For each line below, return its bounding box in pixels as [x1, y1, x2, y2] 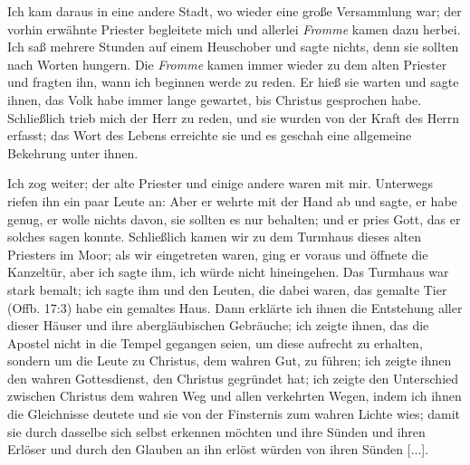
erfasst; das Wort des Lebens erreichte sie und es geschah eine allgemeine [7, 126, 412, 145]
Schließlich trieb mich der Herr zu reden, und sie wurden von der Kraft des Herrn [7, 108, 460, 127]
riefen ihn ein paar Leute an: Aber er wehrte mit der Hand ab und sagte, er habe [7, 191, 457, 210]
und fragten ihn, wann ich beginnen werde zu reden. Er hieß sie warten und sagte [7, 72, 459, 91]
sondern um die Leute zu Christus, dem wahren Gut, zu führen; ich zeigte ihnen [7, 351, 452, 370]
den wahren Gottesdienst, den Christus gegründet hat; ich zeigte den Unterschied [7, 368, 459, 387]
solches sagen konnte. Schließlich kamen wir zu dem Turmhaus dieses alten [7, 227, 422, 246]
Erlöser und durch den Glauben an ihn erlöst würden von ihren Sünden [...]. [7, 440, 429, 459]
